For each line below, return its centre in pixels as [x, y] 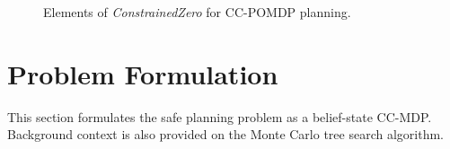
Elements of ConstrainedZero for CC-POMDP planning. [197, 12]
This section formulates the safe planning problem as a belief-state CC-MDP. [220, 116]
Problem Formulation [143, 73]
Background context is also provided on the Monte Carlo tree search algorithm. [225, 134]
